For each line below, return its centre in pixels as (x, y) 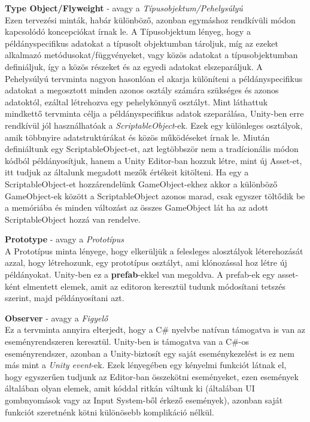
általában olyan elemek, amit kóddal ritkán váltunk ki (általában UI (130, 388)
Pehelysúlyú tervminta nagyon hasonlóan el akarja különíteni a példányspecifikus (154, 78)
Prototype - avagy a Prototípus (64, 239)
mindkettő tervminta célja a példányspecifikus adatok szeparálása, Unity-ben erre (154, 113)
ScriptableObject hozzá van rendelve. (73, 219)
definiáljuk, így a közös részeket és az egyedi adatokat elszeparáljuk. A (134, 66)
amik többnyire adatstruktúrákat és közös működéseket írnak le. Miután (137, 137)
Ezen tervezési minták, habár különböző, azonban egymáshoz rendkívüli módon (150, 19)
